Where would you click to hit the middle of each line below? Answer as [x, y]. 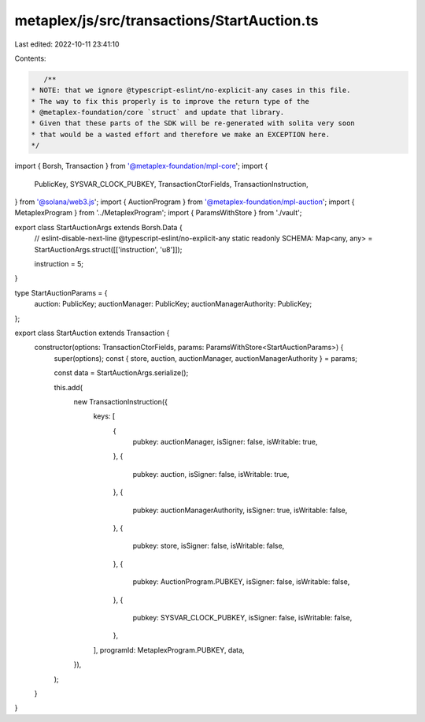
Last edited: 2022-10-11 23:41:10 [67, 44]
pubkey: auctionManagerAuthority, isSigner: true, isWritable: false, [240, 510]
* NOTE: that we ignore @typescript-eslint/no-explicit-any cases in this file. [191, 90]
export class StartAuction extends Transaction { [92, 333]
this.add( [68, 387]
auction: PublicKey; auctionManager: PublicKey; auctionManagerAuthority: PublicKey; [173, 304]
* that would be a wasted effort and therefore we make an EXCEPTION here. [181, 134]
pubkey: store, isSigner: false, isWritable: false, [209, 546]
